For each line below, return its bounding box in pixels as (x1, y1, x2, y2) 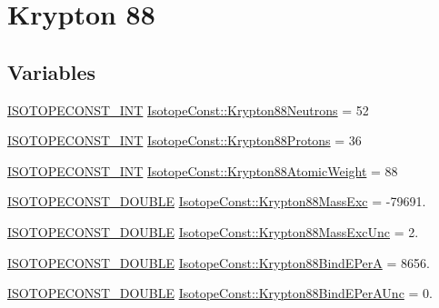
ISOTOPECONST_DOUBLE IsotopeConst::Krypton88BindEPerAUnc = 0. (7, 283, 433, 303)
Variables (7, 57, 96, 85)
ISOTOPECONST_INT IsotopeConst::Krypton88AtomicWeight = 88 (7, 161, 398, 180)
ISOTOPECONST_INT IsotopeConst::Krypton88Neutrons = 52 (7, 100, 369, 119)
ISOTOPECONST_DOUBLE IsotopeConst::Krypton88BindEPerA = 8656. (7, 253, 430, 272)
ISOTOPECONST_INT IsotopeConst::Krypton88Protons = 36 (7, 131, 362, 150)
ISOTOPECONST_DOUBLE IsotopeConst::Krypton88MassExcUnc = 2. (7, 222, 419, 241)
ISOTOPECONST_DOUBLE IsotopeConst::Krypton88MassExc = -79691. (7, 192, 426, 211)
